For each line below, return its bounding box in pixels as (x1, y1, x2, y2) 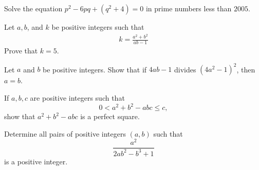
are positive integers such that (30, 92, 125, 103)
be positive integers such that (51, 22, 144, 32)
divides (174, 64, 196, 74)
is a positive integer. (4, 156, 68, 166)
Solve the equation (4, 3, 63, 13)
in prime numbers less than (145, 3, 232, 13)
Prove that (4, 45, 38, 56)
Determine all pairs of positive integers (4, 128, 126, 139)
